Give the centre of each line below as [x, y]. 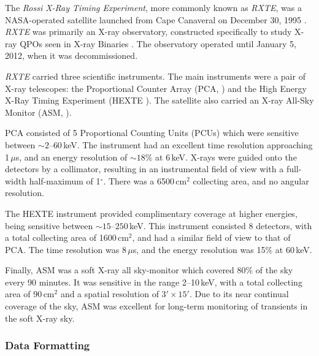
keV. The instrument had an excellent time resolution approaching [188, 144]
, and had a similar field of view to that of [211, 237]
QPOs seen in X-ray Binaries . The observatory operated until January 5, [158, 43]
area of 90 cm [30, 294]
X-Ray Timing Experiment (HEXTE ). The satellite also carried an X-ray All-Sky [159, 100]
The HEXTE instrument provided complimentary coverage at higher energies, [151, 213]
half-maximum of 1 [65, 180]
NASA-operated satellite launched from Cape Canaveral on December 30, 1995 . [156, 19]
